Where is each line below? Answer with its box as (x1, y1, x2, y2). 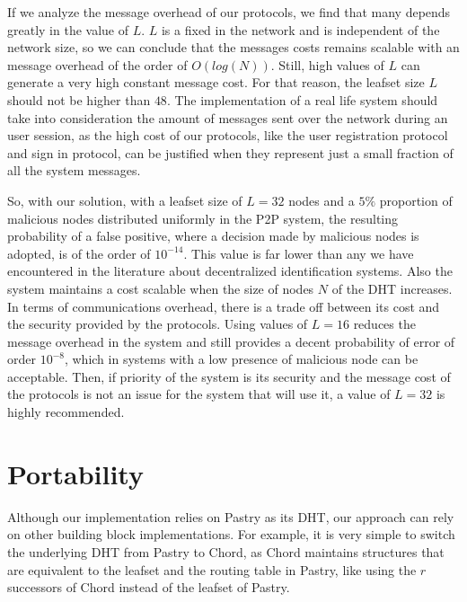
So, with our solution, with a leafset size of (7, 190, 242, 209)
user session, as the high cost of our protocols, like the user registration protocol (7, 126, 448, 145)
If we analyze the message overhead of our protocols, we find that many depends (7, 3, 451, 21)
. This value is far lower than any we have (183, 243, 414, 262)
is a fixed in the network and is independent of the (161, 20, 440, 39)
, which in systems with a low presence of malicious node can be (64, 350, 419, 368)
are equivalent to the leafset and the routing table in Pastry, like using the (7, 560, 417, 579)
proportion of (379, 190, 453, 209)
